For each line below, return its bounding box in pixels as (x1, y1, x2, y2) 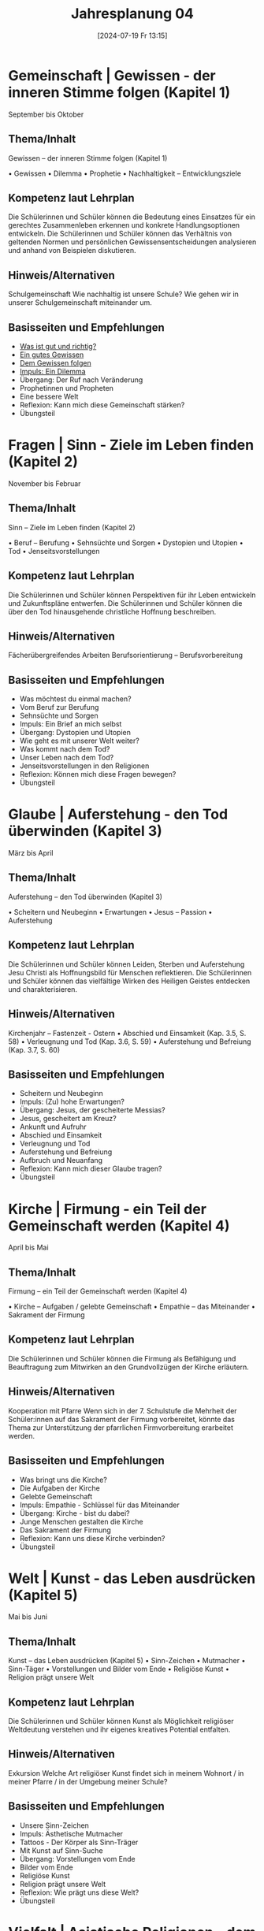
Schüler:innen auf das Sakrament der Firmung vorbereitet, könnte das (8, 1414, 235, 1424)
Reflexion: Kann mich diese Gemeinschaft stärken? (19, 399, 185, 410)
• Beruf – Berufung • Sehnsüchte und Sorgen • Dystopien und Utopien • (8, 537, 244, 548)
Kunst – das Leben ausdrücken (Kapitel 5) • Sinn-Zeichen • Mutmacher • (8, 1656, 246, 1665)
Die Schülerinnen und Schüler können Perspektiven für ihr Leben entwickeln (8, 590, 256, 600)
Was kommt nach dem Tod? (19, 745, 110, 754)
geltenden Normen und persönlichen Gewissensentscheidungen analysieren (8, 237, 257, 247)
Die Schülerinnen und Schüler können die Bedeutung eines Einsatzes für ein (8, 212, 256, 221)
